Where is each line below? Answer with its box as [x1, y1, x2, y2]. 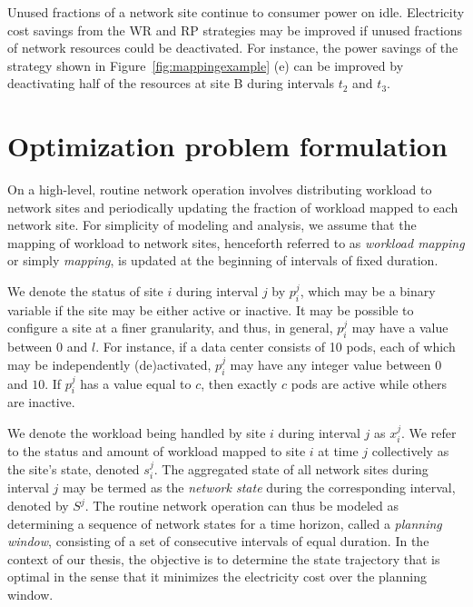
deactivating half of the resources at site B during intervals [7, 74, 334, 93]
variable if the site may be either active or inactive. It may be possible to [7, 300, 414, 319]
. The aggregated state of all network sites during [153, 460, 429, 479]
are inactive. [7, 393, 75, 412]
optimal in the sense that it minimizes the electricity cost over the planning [7, 567, 427, 586]
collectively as [371, 442, 449, 461]
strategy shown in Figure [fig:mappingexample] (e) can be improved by [7, 55, 404, 75]
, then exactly [201, 373, 278, 393]
